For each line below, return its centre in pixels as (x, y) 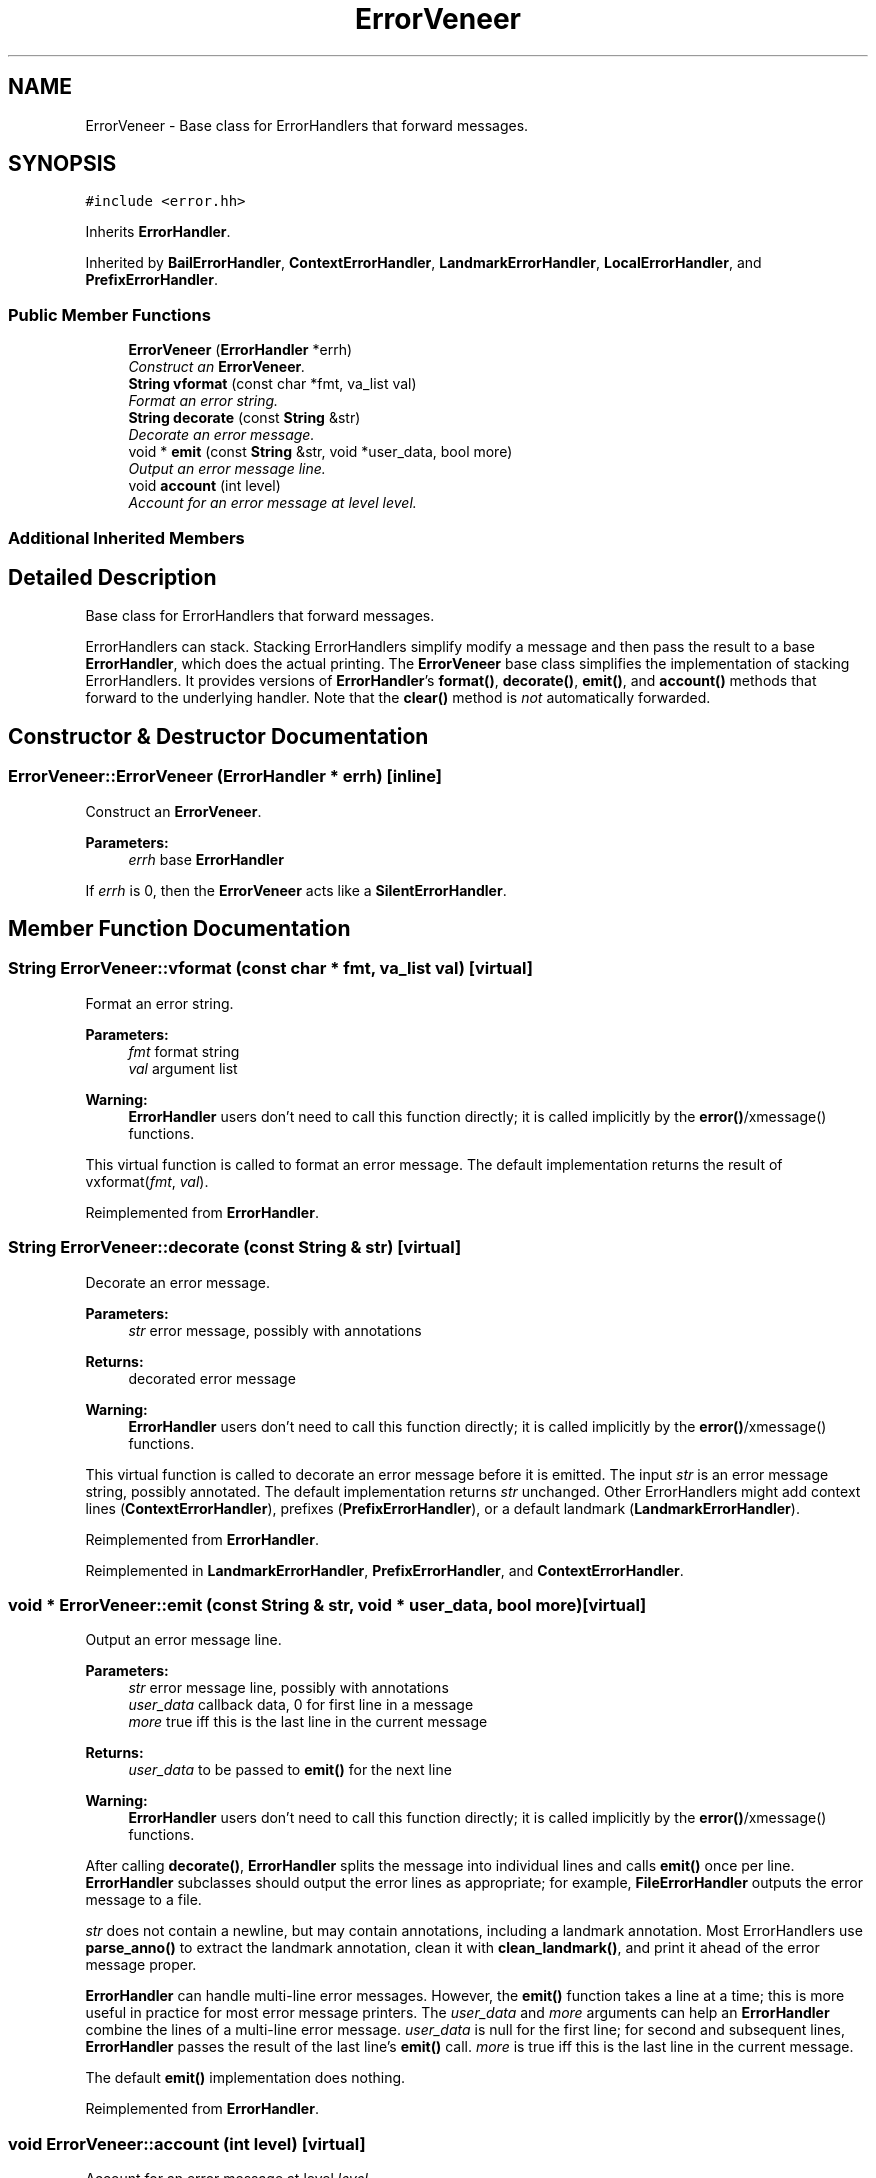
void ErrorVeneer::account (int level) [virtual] (187, 2143)
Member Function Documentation (179, 929)
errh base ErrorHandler (206, 859)
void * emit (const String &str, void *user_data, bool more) (320, 452)
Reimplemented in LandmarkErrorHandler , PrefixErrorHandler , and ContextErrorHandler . (384, 1570)
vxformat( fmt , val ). (147, 1181)
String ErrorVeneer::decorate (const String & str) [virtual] (235, 1247)
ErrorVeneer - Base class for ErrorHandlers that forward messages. (307, 125)
